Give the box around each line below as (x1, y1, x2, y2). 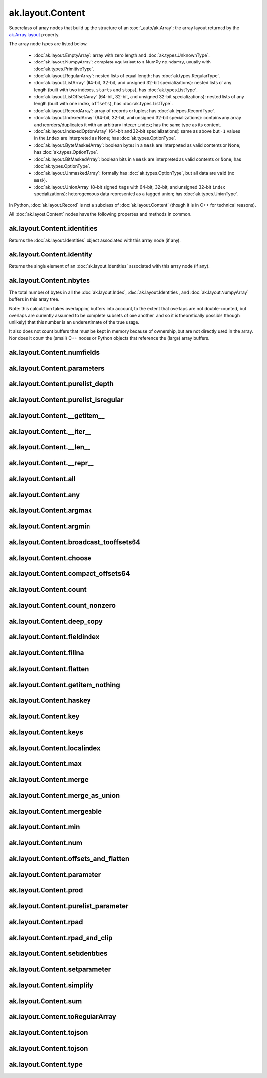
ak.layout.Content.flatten (9, 665, 89, 673)
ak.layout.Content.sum (9, 997, 82, 1005)
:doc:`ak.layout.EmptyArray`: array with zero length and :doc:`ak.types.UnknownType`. (34, 52, 210, 58)
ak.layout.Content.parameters (9, 364, 105, 373)
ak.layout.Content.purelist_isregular (9, 396, 124, 404)
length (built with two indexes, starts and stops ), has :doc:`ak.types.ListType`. (34, 87, 198, 93)
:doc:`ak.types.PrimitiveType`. (34, 66, 95, 72)
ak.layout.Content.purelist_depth (9, 380, 114, 388)
